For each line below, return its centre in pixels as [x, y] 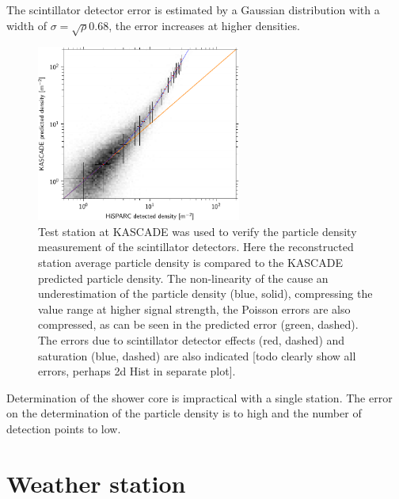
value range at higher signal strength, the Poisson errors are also [194, 309]
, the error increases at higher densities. [204, 25]
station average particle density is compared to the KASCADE [190, 263]
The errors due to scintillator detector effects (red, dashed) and [192, 340]
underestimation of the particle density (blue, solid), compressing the [205, 293]
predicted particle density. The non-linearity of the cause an [183, 278]
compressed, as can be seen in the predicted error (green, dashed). [198, 324]
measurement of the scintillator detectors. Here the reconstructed [196, 247]
